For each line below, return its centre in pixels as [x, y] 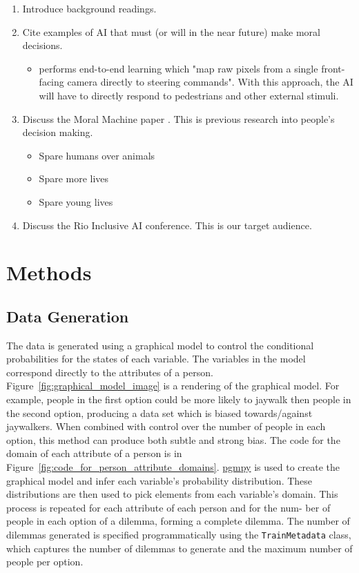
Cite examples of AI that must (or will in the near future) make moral [171, 31]
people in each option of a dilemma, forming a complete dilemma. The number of [178, 521]
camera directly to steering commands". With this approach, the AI [210, 82]
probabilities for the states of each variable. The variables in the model [156, 359]
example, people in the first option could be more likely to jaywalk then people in [179, 399]
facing [51, 82]
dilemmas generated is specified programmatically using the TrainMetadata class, [179, 535]
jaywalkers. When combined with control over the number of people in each [166, 426]
